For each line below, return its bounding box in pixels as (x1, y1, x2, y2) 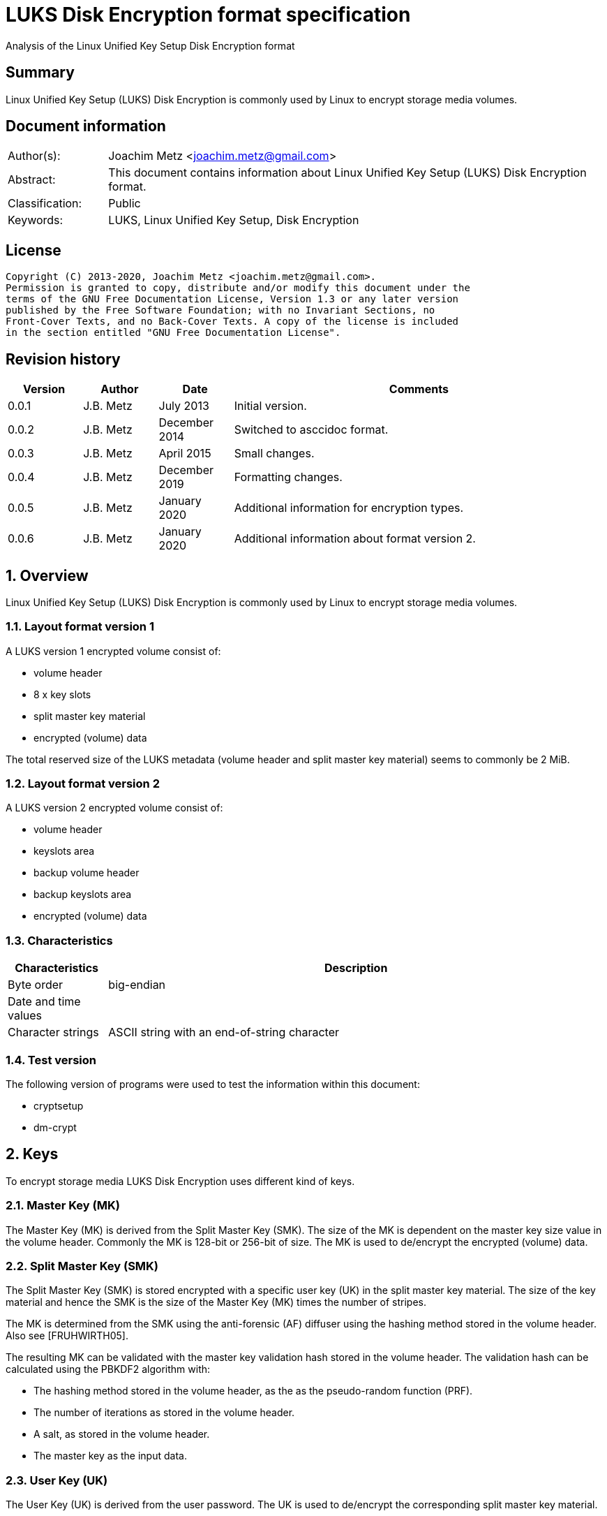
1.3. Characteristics (6, 933, 113, 948)
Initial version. (234, 399, 307, 413)
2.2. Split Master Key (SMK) (6, 1258, 159, 1273)
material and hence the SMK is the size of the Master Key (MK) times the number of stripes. (6, 1296, 426, 1309)
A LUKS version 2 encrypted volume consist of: (6, 802, 223, 814)
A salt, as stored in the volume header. (33, 1428, 210, 1441)
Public (108, 196, 141, 211)
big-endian (108, 978, 166, 992)
